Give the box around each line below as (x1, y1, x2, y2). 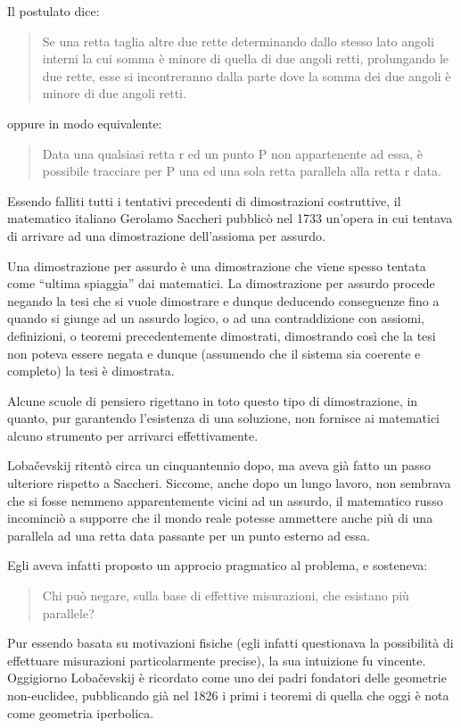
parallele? (42, 603, 95, 622)
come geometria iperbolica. (7, 703, 154, 722)
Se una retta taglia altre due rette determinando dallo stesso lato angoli (42, 31, 434, 50)
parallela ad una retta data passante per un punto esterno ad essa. (7, 525, 370, 544)
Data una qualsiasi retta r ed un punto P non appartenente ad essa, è (42, 144, 424, 162)
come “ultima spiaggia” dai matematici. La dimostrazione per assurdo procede (7, 274, 435, 293)
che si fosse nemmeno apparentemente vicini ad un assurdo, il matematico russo (7, 491, 443, 509)
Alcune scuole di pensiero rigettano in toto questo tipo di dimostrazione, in (7, 391, 418, 409)
